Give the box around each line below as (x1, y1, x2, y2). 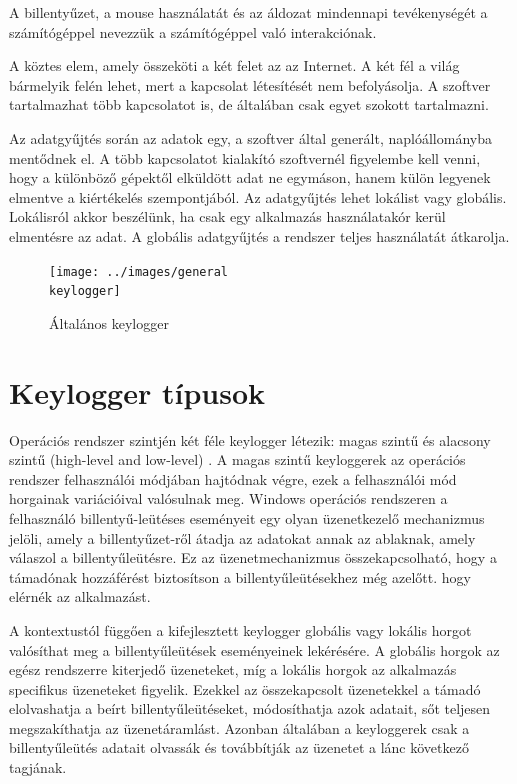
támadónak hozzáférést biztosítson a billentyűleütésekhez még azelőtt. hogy (9, 566, 471, 587)
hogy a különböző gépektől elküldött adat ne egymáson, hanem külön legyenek (9, 167, 491, 188)
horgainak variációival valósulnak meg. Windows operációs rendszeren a (9, 488, 448, 509)
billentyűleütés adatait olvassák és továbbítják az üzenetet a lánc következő (9, 737, 469, 758)
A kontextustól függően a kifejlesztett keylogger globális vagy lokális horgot (9, 619, 472, 640)
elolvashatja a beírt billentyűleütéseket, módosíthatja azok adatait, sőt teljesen (9, 698, 491, 719)
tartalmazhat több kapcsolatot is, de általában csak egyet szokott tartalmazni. (9, 94, 489, 115)
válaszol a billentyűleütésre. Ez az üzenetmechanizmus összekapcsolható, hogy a (9, 547, 497, 568)
